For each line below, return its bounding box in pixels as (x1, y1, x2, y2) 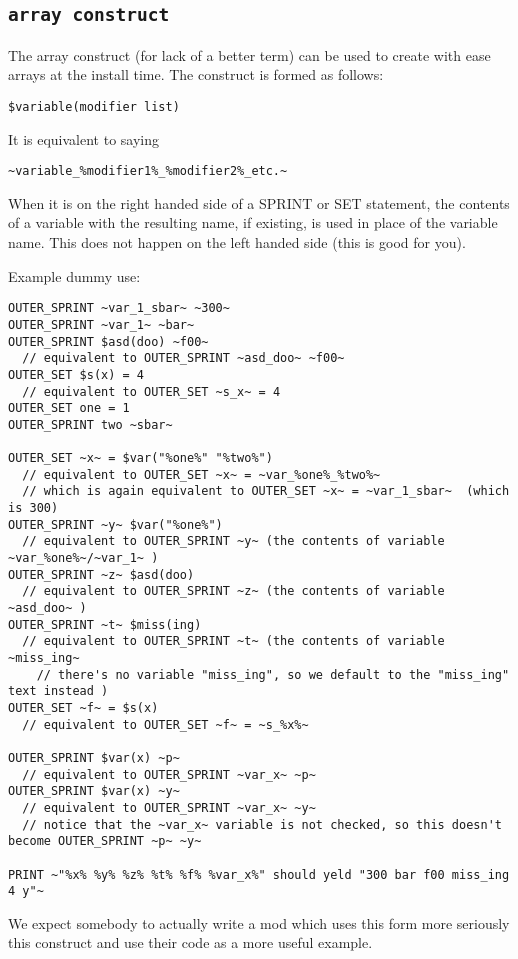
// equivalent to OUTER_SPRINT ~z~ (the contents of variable (22, 584, 445, 599)
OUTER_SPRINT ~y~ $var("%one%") (8, 517, 223, 532)
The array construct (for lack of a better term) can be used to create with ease (8, 44, 491, 65)
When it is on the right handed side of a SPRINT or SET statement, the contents (8, 192, 510, 213)
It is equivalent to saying (8, 128, 160, 149)
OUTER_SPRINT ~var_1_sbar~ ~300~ (8, 301, 230, 316)
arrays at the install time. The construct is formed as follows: (8, 64, 384, 85)
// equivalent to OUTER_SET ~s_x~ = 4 (22, 384, 281, 399)
